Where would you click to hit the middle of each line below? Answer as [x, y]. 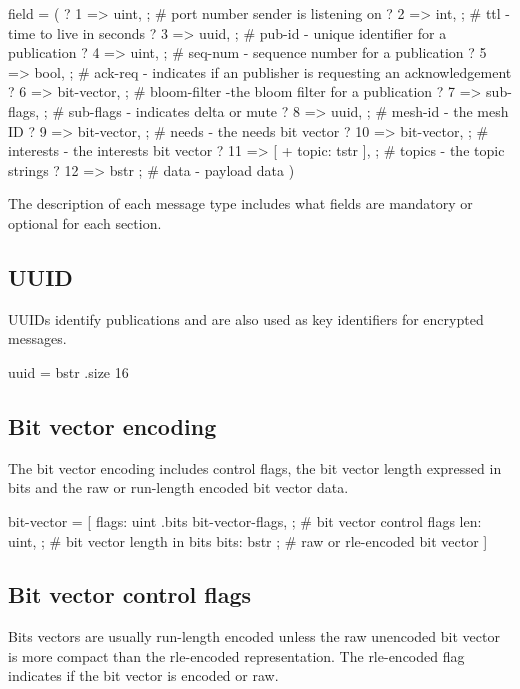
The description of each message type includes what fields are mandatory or [240, 203]
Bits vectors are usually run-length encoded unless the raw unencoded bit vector [254, 636]
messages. [37, 338]
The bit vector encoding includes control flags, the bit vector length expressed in [255, 467]
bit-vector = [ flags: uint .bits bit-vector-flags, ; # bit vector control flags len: [245, 520]
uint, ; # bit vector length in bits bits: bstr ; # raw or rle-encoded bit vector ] [248, 540]
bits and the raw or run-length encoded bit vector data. [178, 487]
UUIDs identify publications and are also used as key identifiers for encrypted [246, 318]
